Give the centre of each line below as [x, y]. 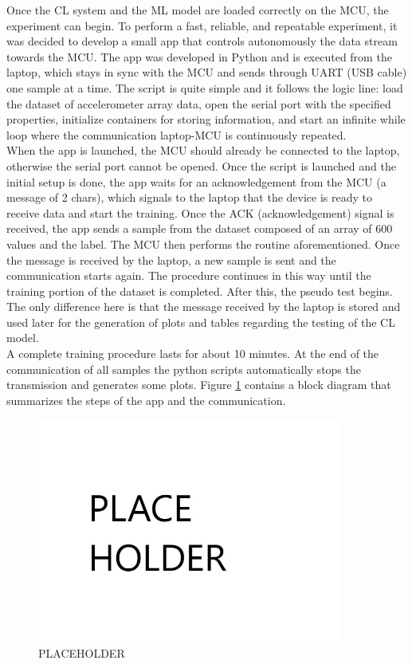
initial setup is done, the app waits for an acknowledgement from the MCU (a [196, 181]
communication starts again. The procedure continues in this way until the [189, 275]
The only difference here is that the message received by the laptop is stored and [204, 306]
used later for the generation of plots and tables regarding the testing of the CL [201, 322]
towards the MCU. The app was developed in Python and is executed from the [199, 56]
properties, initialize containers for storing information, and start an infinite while [206, 119]
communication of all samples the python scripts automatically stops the [184, 369]
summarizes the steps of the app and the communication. [146, 400]
